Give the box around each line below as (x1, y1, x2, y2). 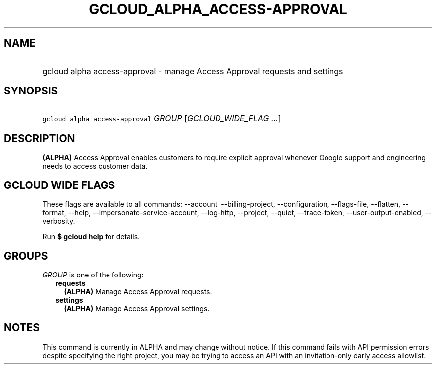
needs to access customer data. (42, 162, 148, 171)
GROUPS (4, 249, 48, 262)
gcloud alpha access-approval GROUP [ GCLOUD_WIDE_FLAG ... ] (42, 113, 281, 124)
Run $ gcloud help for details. (42, 232, 140, 241)
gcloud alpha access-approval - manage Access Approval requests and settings (42, 66, 343, 76)
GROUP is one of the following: (42, 270, 144, 279)
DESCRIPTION (4, 132, 75, 145)
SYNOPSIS (4, 85, 58, 97)
